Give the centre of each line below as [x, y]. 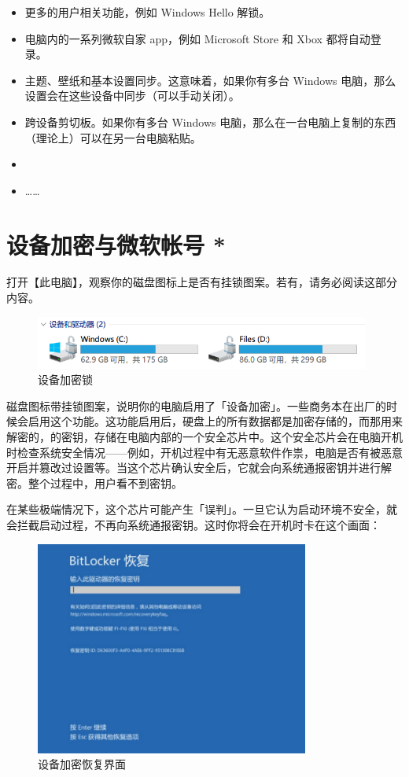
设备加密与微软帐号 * [116, 244]
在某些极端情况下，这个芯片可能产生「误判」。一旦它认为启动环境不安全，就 [202, 509]
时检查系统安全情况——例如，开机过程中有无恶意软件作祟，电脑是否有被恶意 [204, 452]
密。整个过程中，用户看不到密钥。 [94, 482]
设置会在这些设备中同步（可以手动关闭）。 [132, 96]
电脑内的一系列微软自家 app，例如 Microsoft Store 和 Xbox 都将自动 [197, 38]
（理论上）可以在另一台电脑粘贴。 [113, 137]
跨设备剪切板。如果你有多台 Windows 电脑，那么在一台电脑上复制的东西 [210, 122]
